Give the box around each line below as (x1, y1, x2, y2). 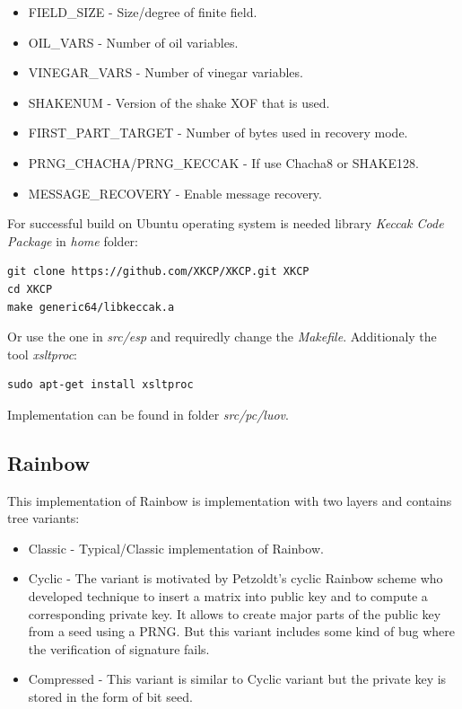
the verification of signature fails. (28, 639, 210, 658)
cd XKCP (7, 282, 53, 296)
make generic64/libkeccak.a (7, 300, 175, 314)
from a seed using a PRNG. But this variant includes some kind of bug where (28, 622, 456, 641)
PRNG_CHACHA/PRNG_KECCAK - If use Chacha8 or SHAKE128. (28, 153, 419, 172)
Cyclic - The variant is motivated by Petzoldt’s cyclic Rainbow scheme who (28, 569, 443, 588)
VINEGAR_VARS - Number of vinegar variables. (28, 63, 303, 82)
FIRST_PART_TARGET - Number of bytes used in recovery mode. (28, 123, 408, 142)
